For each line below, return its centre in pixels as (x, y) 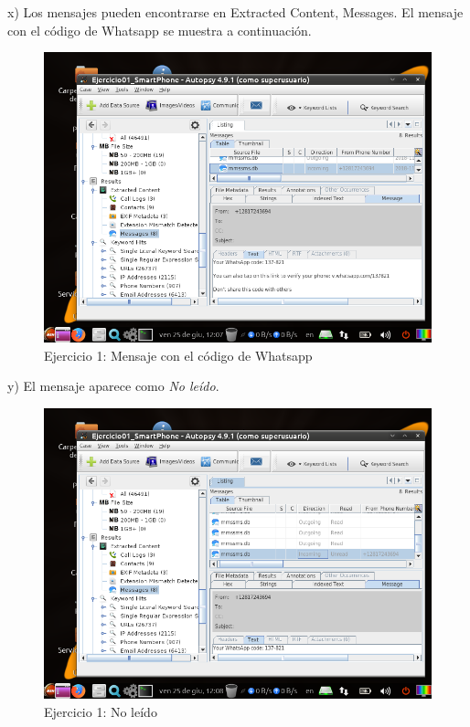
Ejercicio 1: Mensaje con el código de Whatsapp (178, 355)
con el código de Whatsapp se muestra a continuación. (160, 30)
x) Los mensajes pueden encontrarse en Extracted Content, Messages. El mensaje (235, 12)
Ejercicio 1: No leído (101, 711)
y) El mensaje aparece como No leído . (113, 386)
